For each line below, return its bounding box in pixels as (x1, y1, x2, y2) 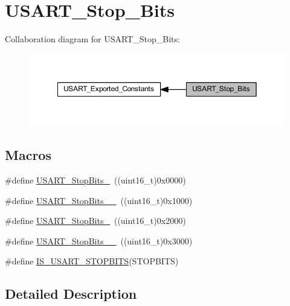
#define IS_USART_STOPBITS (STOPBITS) (5, 255, 179, 267)
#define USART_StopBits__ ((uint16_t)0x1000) (5, 194, 193, 206)
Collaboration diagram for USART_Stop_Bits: (5, 33, 180, 45)
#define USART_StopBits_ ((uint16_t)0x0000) (5, 173, 186, 186)
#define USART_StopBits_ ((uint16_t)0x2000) (5, 214, 186, 227)
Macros (5, 145, 51, 164)
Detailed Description (5, 284, 137, 303)
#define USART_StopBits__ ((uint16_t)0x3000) (5, 234, 193, 247)
